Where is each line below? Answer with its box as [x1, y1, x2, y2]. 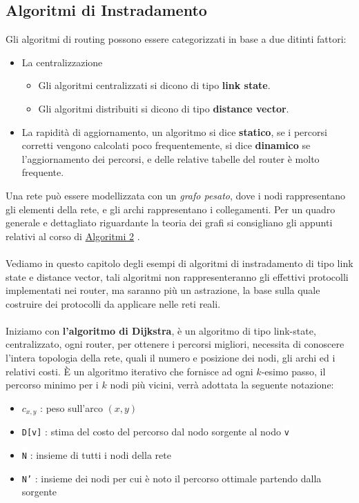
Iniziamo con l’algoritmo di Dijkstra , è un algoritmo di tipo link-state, [6, 323, 316, 337]
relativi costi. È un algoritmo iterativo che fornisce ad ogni [6, 364, 253, 378]
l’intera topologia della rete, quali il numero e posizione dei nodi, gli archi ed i [6, 351, 336, 365]
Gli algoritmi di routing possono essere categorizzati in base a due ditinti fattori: [6, 32, 347, 46]
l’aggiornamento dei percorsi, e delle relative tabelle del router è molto [21, 151, 320, 166]
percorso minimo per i [6, 377, 99, 392]
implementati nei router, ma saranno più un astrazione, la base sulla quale [6, 283, 320, 297]
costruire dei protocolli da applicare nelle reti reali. [6, 296, 221, 310]
